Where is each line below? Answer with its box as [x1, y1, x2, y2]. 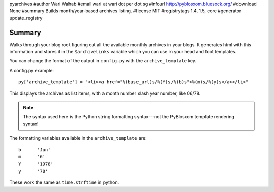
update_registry [9, 15, 43, 21]
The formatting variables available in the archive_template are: [9, 135, 147, 141]
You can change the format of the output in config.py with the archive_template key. [9, 58, 197, 64]
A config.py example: [9, 67, 54, 73]
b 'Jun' [18, 147, 51, 152]
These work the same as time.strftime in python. [9, 179, 119, 185]
